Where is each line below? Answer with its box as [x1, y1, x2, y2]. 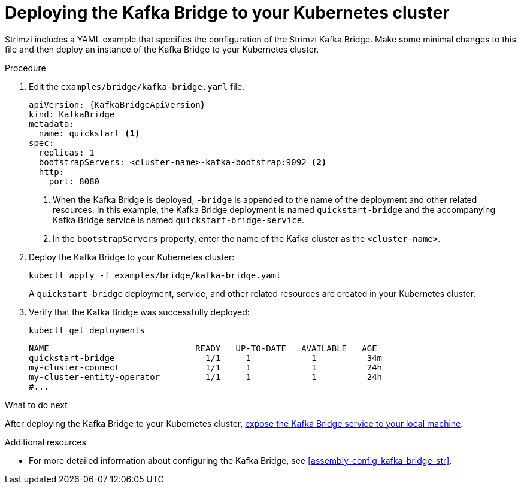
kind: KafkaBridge [29, 109, 115, 119]
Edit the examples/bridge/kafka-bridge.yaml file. [29, 81, 245, 92]
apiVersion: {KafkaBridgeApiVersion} [29, 99, 206, 110]
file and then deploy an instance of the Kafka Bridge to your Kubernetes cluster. [5, 44, 319, 54]
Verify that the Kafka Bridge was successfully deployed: [29, 306, 250, 317]
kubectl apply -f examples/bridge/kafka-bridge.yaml [29, 270, 281, 280]
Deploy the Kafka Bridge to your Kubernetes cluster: [29, 251, 235, 262]
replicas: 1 [38, 147, 95, 157]
